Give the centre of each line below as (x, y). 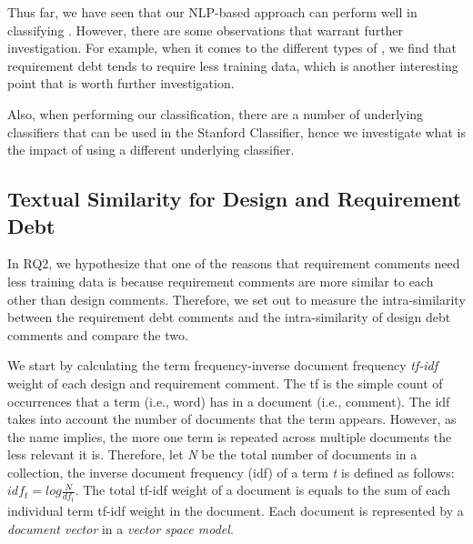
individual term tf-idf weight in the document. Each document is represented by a (236, 510)
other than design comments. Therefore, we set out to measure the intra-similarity (236, 299)
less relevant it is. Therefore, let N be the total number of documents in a (212, 454)
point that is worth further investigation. (121, 83)
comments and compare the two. (98, 334)
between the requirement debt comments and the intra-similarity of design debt (229, 317)
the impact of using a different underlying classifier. (151, 150)
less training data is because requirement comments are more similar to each (221, 281)
